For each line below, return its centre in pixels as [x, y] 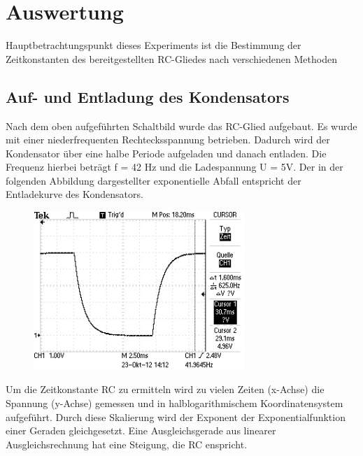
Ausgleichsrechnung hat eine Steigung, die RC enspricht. [127, 444]
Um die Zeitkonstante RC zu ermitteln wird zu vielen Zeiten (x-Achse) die [165, 389]
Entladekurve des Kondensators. [74, 194]
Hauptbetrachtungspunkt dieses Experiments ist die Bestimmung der [154, 45]
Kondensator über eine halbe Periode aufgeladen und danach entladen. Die [166, 153]
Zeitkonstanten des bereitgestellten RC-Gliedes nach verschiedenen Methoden [171, 58]
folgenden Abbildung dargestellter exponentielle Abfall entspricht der [154, 180]
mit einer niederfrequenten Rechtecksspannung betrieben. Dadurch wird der [168, 140]
